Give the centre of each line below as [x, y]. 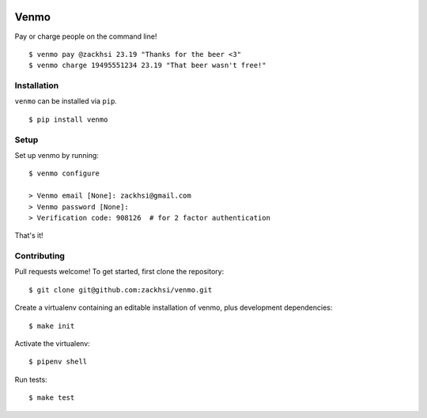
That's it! [29, 235]
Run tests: [31, 379]
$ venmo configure [64, 173]
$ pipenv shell [58, 362]
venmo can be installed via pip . [66, 101]
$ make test [52, 398]
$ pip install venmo [68, 119]
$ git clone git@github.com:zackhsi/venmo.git [121, 290]
